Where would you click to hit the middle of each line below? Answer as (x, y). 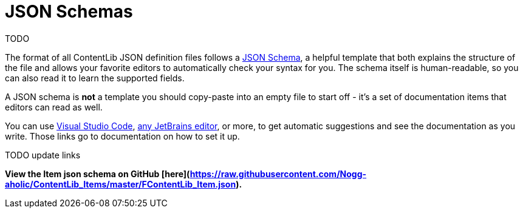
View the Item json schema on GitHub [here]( (97, 174)
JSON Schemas (69, 12)
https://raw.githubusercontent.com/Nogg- (278, 174)
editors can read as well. (54, 107)
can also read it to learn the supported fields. (95, 78)
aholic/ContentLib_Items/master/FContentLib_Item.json (121, 184)
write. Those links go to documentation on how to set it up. (122, 136)
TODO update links (43, 155)
